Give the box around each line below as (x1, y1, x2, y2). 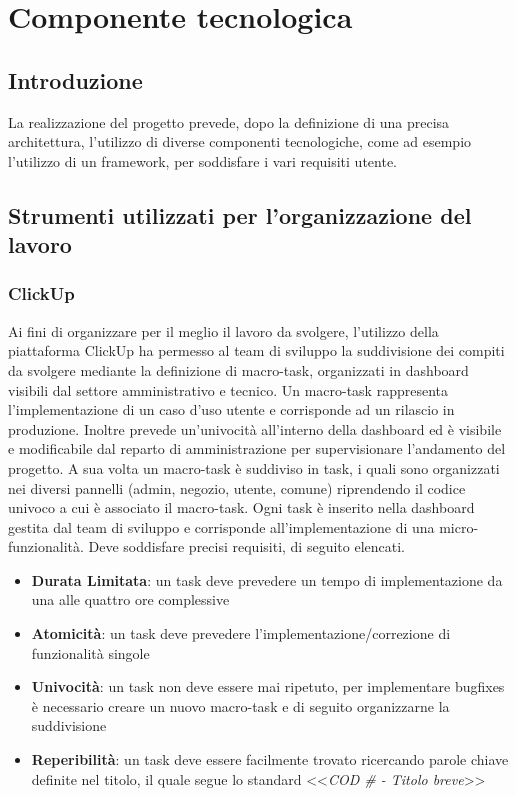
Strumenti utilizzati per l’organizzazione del (8, 199, 472, 230)
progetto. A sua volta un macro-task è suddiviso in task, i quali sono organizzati (8, 457, 500, 478)
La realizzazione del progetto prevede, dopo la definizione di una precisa (8, 111, 450, 132)
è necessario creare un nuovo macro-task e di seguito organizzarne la (31, 695, 450, 716)
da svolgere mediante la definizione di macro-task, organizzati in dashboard (8, 359, 469, 380)
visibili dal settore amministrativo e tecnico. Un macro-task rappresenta (8, 379, 449, 400)
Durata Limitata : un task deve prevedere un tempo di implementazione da (31, 569, 503, 590)
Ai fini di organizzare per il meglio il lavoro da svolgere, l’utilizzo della (8, 320, 439, 341)
